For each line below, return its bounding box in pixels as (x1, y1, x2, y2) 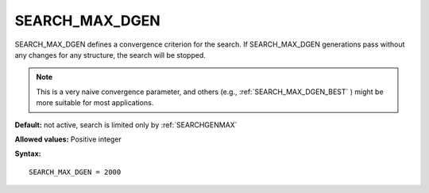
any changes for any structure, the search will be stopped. (14, 50, 207, 59)
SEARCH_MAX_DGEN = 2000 (29, 167, 122, 176)
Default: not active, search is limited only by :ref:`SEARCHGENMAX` (14, 119, 238, 130)
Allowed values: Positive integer (14, 134, 122, 144)
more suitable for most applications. (36, 98, 154, 108)
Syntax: (14, 149, 41, 158)
